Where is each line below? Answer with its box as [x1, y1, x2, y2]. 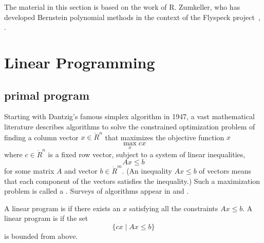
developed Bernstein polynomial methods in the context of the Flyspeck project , [4, 11, 260, 22]
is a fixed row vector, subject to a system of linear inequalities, [48, 148, 246, 159]
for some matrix [4, 165, 54, 176]
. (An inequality [122, 165, 172, 176]
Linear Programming [4, 51, 155, 72]
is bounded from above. [4, 231, 78, 241]
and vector [64, 165, 98, 176]
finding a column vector [4, 132, 79, 142]
